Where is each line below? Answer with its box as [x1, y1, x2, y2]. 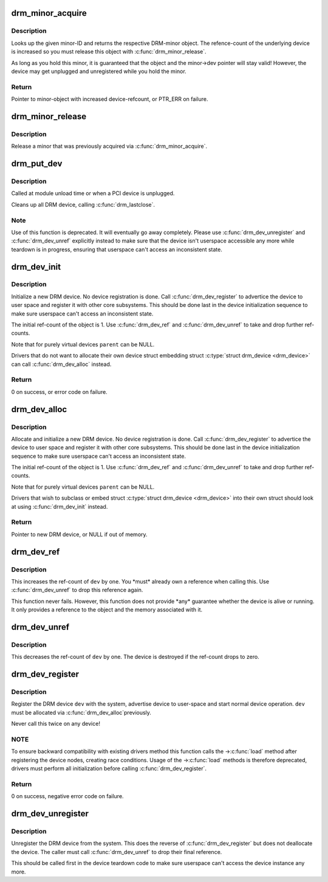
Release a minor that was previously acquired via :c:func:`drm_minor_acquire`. [11, 143, 208, 150]
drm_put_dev [11, 159, 63, 169]
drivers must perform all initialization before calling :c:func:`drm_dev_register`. [11, 765, 207, 772]
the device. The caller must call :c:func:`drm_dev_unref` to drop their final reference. [11, 848, 222, 855]
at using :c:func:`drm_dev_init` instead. [11, 503, 108, 510]
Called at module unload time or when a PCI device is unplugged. [11, 190, 175, 197]
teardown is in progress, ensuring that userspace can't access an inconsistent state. [11, 246, 223, 253]
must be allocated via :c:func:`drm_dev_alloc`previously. [11, 709, 152, 716]
